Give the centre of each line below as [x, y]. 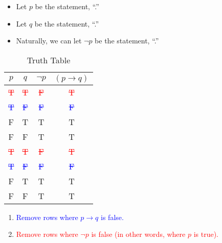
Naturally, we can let [49, 41]
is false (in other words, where [138, 234]
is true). [206, 234]
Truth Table [49, 60]
